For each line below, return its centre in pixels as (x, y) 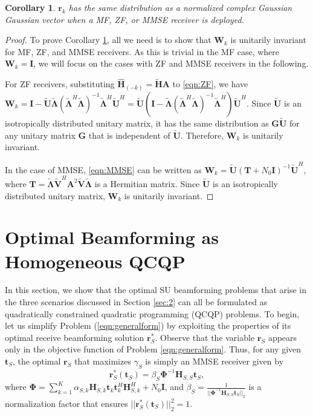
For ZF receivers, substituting (60, 84)
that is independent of (129, 135)
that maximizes (103, 361)
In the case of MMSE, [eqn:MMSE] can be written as (103, 169)
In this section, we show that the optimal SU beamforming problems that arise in (156, 290)
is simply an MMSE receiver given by (215, 361)
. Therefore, (202, 135)
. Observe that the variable (205, 337)
